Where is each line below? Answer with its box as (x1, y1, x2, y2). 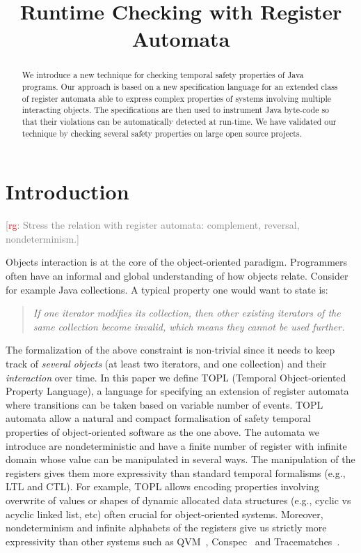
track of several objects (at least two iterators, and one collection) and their (6, 356, 327, 370)
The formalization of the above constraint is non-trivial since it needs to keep (6, 342, 335, 357)
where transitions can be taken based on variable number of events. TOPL (6, 397, 323, 411)
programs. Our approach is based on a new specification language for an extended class (22, 81, 338, 93)
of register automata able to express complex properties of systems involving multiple (22, 92, 331, 104)
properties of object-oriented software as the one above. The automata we (6, 424, 320, 439)
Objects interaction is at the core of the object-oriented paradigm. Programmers (6, 255, 348, 269)
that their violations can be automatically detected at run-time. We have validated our (22, 115, 337, 127)
